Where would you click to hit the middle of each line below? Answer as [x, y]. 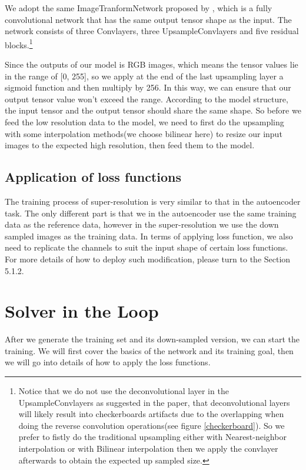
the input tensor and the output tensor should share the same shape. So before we [153, 110]
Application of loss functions [93, 177]
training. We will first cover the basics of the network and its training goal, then [149, 350]
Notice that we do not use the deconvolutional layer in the [124, 391]
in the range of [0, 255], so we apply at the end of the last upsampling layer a [144, 76]
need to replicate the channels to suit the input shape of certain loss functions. [147, 247]
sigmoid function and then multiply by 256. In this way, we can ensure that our [148, 87]
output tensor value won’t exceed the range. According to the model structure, [147, 99]
